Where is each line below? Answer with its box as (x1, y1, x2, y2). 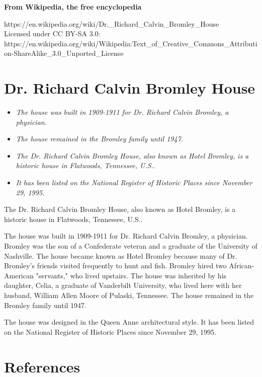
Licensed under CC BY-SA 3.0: (4, 28, 101, 39)
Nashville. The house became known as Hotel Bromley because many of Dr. (4, 250, 237, 261)
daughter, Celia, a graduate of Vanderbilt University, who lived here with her (4, 280, 242, 290)
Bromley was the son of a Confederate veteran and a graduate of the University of (4, 241, 257, 251)
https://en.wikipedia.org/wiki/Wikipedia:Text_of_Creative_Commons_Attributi (4, 38, 257, 48)
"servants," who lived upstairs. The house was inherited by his (36, 270, 227, 280)
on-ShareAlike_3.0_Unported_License (4, 48, 124, 58)
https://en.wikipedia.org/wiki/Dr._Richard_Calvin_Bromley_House (4, 18, 219, 29)
